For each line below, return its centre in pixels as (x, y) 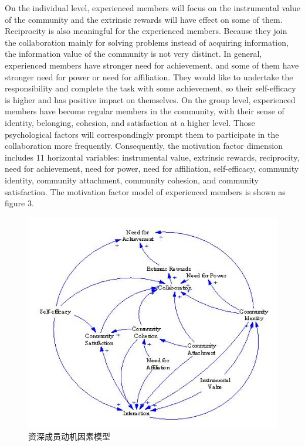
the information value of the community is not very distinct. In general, (133, 54)
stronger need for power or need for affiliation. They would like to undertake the (149, 76)
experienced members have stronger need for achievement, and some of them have (152, 65)
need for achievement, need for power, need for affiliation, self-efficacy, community (152, 168)
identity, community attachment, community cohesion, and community (132, 180)
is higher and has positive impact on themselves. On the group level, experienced (150, 99)
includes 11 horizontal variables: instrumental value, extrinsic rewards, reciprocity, (152, 157)
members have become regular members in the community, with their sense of (145, 111)
